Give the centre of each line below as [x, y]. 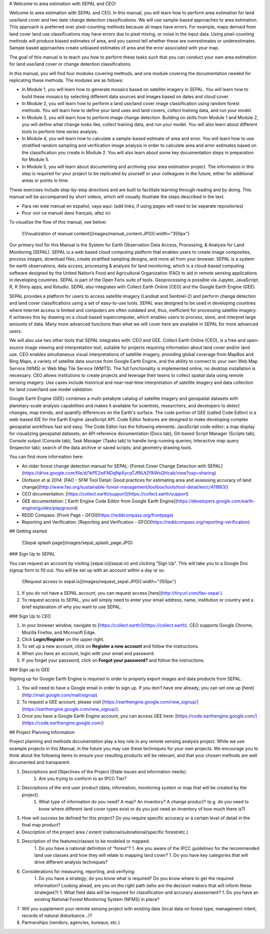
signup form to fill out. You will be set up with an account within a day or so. [87, 570]
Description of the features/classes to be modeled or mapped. [86, 841]
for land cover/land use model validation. [51, 389]
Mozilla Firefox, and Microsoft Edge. [59, 632]
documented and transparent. [40, 762]
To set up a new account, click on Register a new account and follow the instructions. [110, 646]
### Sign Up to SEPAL [32, 554]
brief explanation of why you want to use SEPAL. [72, 607]
